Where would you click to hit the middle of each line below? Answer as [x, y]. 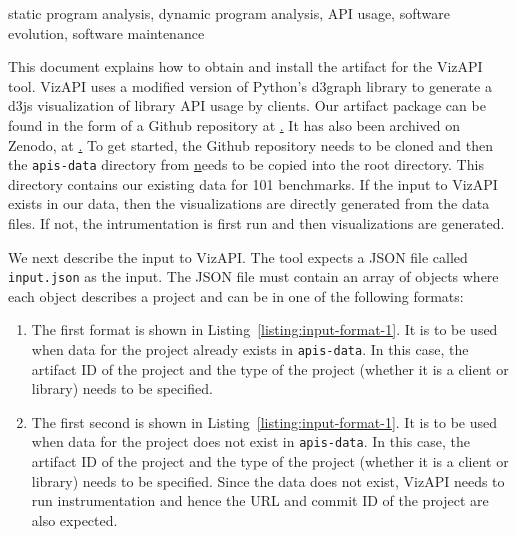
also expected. [74, 519]
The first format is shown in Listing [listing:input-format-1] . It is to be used [264, 329]
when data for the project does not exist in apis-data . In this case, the [250, 441]
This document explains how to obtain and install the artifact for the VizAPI [245, 66]
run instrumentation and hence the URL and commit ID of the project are [260, 500]
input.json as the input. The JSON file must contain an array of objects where [253, 276]
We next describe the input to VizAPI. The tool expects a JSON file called [238, 256]
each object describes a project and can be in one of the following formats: [236, 295]
